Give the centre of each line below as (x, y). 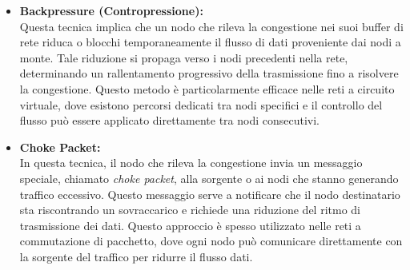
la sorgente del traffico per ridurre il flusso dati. (136, 256)
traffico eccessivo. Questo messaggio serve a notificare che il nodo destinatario (210, 194)
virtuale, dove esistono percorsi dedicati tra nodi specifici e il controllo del (201, 104)
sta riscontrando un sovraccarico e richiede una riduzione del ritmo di (190, 210)
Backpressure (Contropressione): (111, 10)
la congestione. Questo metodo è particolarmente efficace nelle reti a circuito (207, 88)
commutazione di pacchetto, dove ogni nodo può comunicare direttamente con (211, 241)
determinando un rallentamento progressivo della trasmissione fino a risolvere (209, 73)
